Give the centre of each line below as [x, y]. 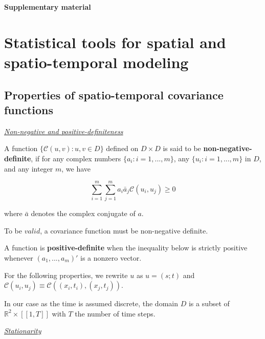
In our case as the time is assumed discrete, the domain [91, 303]
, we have [76, 168]
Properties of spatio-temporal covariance [114, 94]
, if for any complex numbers [76, 158]
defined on [122, 148]
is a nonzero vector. [111, 258]
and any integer [29, 168]
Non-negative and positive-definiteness [64, 131]
